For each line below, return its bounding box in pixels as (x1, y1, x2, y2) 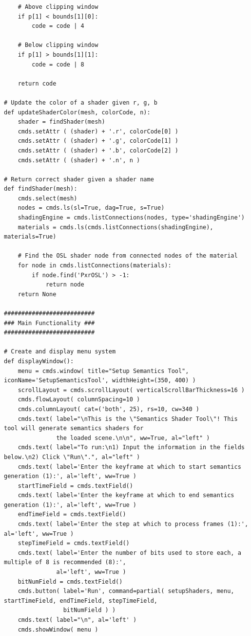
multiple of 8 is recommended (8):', (4, 559, 126, 566)
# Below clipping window (18, 42, 98, 49)
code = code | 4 (32, 22, 84, 30)
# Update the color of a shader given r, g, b (4, 99, 157, 106)
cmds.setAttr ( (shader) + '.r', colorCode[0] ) (18, 128, 178, 135)
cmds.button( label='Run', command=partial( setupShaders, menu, (18, 588, 234, 595)
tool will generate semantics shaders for (4, 425, 144, 432)
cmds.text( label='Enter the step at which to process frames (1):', (18, 521, 249, 528)
